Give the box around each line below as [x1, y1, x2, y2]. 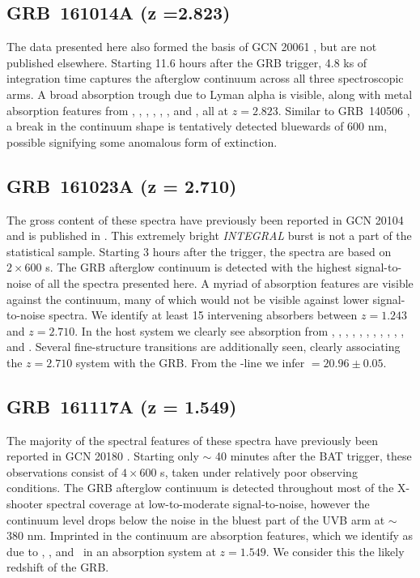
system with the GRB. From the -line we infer [75, 353, 305, 370]
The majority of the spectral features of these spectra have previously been [6, 431, 379, 448]
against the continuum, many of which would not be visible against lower [6, 290, 369, 307]
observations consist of [6, 463, 118, 480]
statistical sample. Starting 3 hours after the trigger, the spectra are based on [6, 242, 392, 259]
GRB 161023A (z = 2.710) [6, 173, 237, 198]
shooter [6, 495, 43, 512]
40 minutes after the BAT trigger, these [215, 447, 412, 465]
